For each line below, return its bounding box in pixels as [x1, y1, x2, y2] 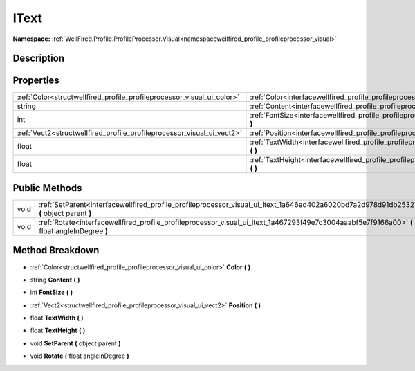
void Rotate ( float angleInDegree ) [30, 352, 129, 360]
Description [12, 53, 65, 64]
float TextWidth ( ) [30, 314, 84, 322]
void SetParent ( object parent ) [30, 339, 121, 347]
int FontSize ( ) [30, 288, 73, 297]
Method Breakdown [12, 244, 100, 256]
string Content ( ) [30, 275, 80, 284]
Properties [12, 75, 59, 87]
